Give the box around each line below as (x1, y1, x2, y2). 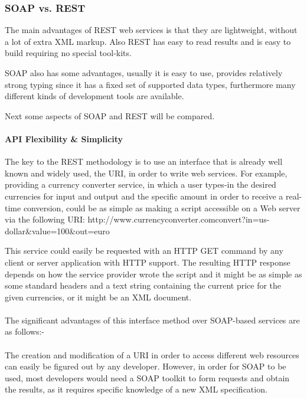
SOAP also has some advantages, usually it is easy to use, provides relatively (5, 67, 283, 79)
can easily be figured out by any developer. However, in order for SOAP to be (5, 360, 286, 372)
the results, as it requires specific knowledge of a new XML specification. (5, 383, 267, 395)
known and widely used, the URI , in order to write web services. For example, (5, 166, 288, 179)
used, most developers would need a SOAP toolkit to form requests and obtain (5, 371, 290, 384)
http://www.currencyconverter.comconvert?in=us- (87, 213, 270, 225)
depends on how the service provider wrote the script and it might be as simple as (5, 267, 302, 280)
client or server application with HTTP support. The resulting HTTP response (5, 256, 290, 268)
